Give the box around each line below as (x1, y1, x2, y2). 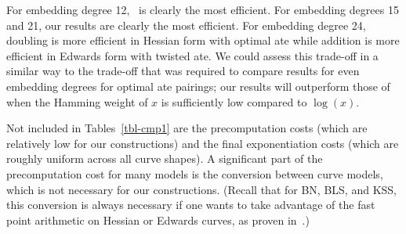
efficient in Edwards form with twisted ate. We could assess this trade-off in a (6, 47, 379, 63)
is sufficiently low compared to (161, 93, 307, 110)
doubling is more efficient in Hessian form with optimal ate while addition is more (6, 32, 400, 49)
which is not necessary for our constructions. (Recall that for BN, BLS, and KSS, (6, 181, 397, 197)
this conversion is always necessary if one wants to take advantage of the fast (6, 196, 375, 213)
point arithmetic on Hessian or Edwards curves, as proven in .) (6, 211, 310, 228)
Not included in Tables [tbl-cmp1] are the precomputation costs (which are (6, 120, 368, 136)
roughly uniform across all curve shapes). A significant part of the (6, 150, 323, 167)
